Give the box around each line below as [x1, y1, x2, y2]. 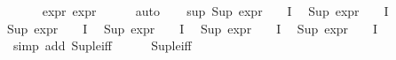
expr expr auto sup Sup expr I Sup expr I [42, 2, 389, 19]
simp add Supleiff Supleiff [12, 36, 192, 55]
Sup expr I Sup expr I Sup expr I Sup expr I [7, 19, 378, 37]
